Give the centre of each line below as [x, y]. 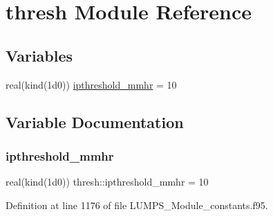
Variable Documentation [95, 121]
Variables [39, 55]
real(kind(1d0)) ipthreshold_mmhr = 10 [91, 84]
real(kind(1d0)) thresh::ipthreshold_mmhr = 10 [107, 182]
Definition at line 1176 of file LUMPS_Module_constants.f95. [137, 205]
